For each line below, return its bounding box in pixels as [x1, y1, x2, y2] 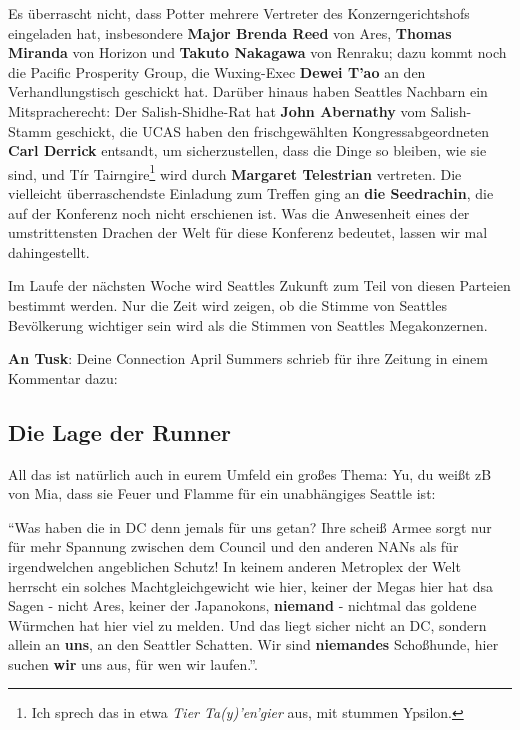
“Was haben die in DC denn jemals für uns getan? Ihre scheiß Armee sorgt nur [8, 516, 492, 537]
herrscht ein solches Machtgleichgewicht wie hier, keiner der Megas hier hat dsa [8, 575, 494, 596]
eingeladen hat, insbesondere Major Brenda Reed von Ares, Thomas [8, 22, 452, 43]
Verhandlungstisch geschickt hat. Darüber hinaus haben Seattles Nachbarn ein [8, 81, 488, 102]
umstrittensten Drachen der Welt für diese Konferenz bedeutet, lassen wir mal [8, 222, 488, 243]
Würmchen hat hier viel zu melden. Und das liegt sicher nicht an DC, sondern [8, 614, 487, 635]
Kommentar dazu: [8, 367, 118, 388]
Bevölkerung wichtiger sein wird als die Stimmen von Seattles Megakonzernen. [8, 314, 488, 335]
